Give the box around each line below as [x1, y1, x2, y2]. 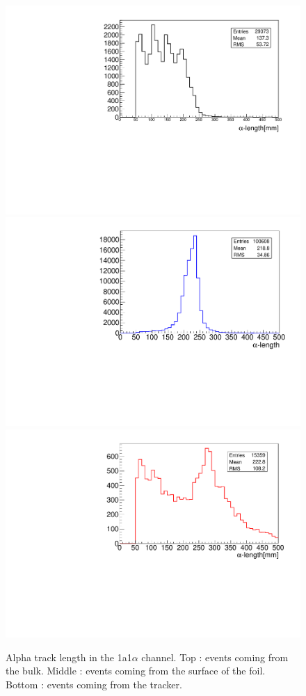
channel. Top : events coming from [141, 649, 289, 664]
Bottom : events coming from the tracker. [6, 677, 182, 691]
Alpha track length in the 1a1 [6, 649, 132, 664]
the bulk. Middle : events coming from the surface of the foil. [6, 663, 266, 678]
